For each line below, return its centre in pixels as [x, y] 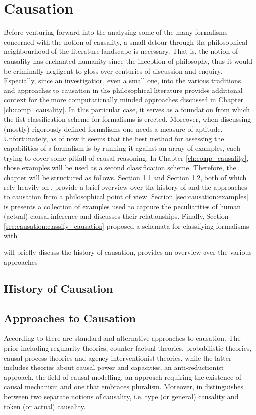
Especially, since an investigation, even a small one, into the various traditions [123, 80]
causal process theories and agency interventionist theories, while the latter [118, 357]
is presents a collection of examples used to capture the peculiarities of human [123, 206]
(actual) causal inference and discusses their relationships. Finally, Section [116, 216]
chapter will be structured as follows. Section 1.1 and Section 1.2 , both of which [125, 177]
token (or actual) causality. [45, 406]
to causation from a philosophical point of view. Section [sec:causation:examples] [126, 197]
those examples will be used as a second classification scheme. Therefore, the [120, 167]
